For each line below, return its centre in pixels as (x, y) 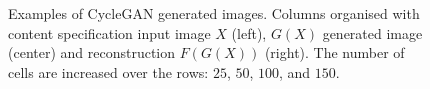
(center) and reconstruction (92, 52)
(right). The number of (334, 52)
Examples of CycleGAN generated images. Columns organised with (214, 13)
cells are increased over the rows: (108, 71)
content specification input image (109, 32)
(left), (249, 32)
